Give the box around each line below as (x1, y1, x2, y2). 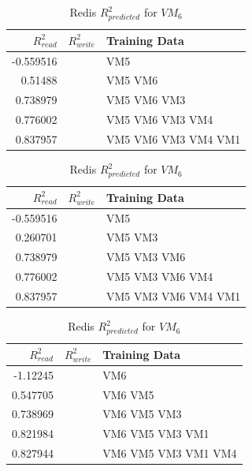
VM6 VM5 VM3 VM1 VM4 (102, 445, 237, 462)
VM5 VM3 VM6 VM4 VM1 (106, 288, 241, 304)
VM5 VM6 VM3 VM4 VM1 (106, 130, 241, 147)
